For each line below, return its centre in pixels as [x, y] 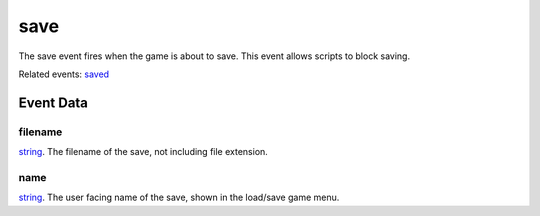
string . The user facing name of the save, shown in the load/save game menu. [179, 197]
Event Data [53, 102]
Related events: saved [64, 74]
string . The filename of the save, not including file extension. [143, 152]
